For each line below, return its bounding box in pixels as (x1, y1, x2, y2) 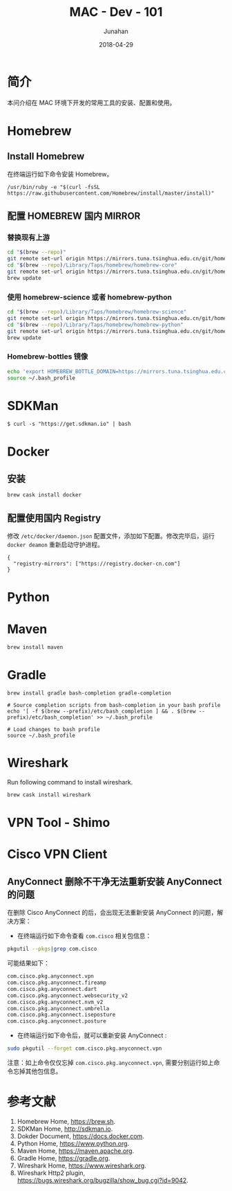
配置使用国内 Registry (7, 512, 101, 523)
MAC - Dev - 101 (69, 4, 163, 20)
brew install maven (7, 644, 64, 651)
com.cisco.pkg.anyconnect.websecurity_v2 (7, 992, 128, 999)
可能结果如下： (7, 959, 50, 967)
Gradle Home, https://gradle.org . (17, 1154, 110, 1162)
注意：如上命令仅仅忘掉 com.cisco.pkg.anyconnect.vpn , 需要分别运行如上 (7, 1059, 214, 1067)
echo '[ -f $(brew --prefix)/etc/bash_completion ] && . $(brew (7, 708, 196, 715)
